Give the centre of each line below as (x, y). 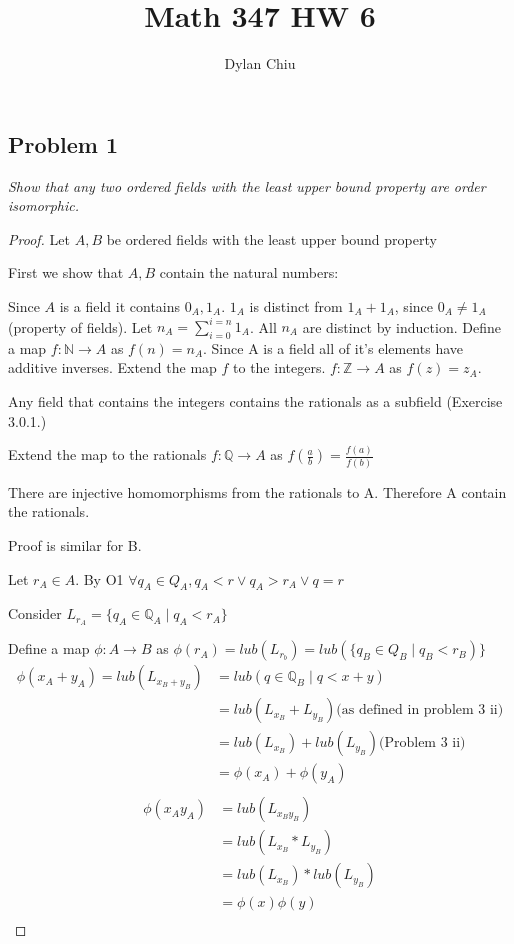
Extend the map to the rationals (107, 454)
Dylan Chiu (260, 63)
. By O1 (99, 578)
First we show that (66, 272)
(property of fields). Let (80, 326)
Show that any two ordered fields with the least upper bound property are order (247, 185)
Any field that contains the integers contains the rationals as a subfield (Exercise (255, 400)
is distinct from (296, 305)
